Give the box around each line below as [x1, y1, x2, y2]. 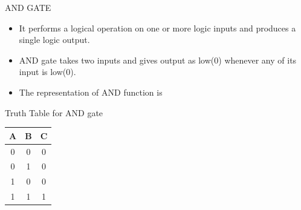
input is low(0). [19, 65, 76, 78]
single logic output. [19, 33, 90, 46]
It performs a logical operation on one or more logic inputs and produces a [19, 21, 296, 34]
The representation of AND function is [19, 85, 163, 98]
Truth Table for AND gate [5, 106, 103, 119]
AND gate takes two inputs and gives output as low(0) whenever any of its [19, 53, 297, 66]
